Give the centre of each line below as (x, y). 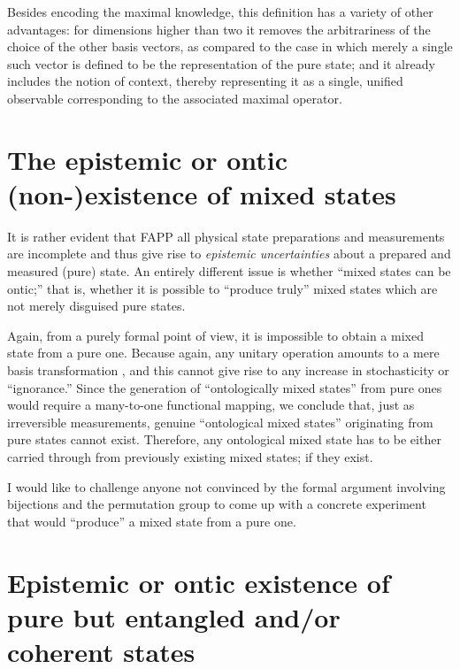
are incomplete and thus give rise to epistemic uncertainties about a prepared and (229, 254)
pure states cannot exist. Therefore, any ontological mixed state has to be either (224, 439)
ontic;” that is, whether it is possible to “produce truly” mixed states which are (222, 288)
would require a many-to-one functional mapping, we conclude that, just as (211, 405)
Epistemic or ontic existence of (199, 582)
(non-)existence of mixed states (202, 193)
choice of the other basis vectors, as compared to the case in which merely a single (230, 46)
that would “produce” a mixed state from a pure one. (152, 521)
